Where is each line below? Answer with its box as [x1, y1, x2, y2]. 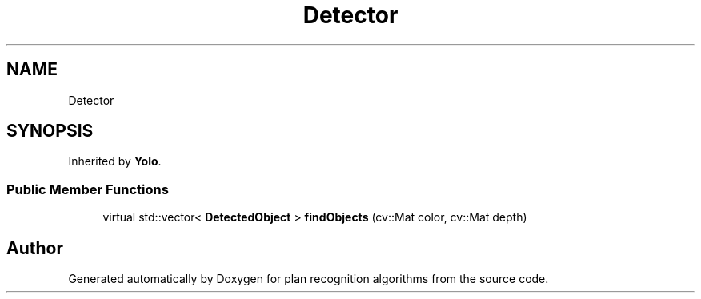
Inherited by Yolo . [68, 154, 162, 169]
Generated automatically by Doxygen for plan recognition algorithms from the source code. [68, 272, 549, 286]
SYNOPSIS [6, 121, 94, 142]
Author [6, 237, 63, 258]
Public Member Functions [6, 181, 169, 197]
